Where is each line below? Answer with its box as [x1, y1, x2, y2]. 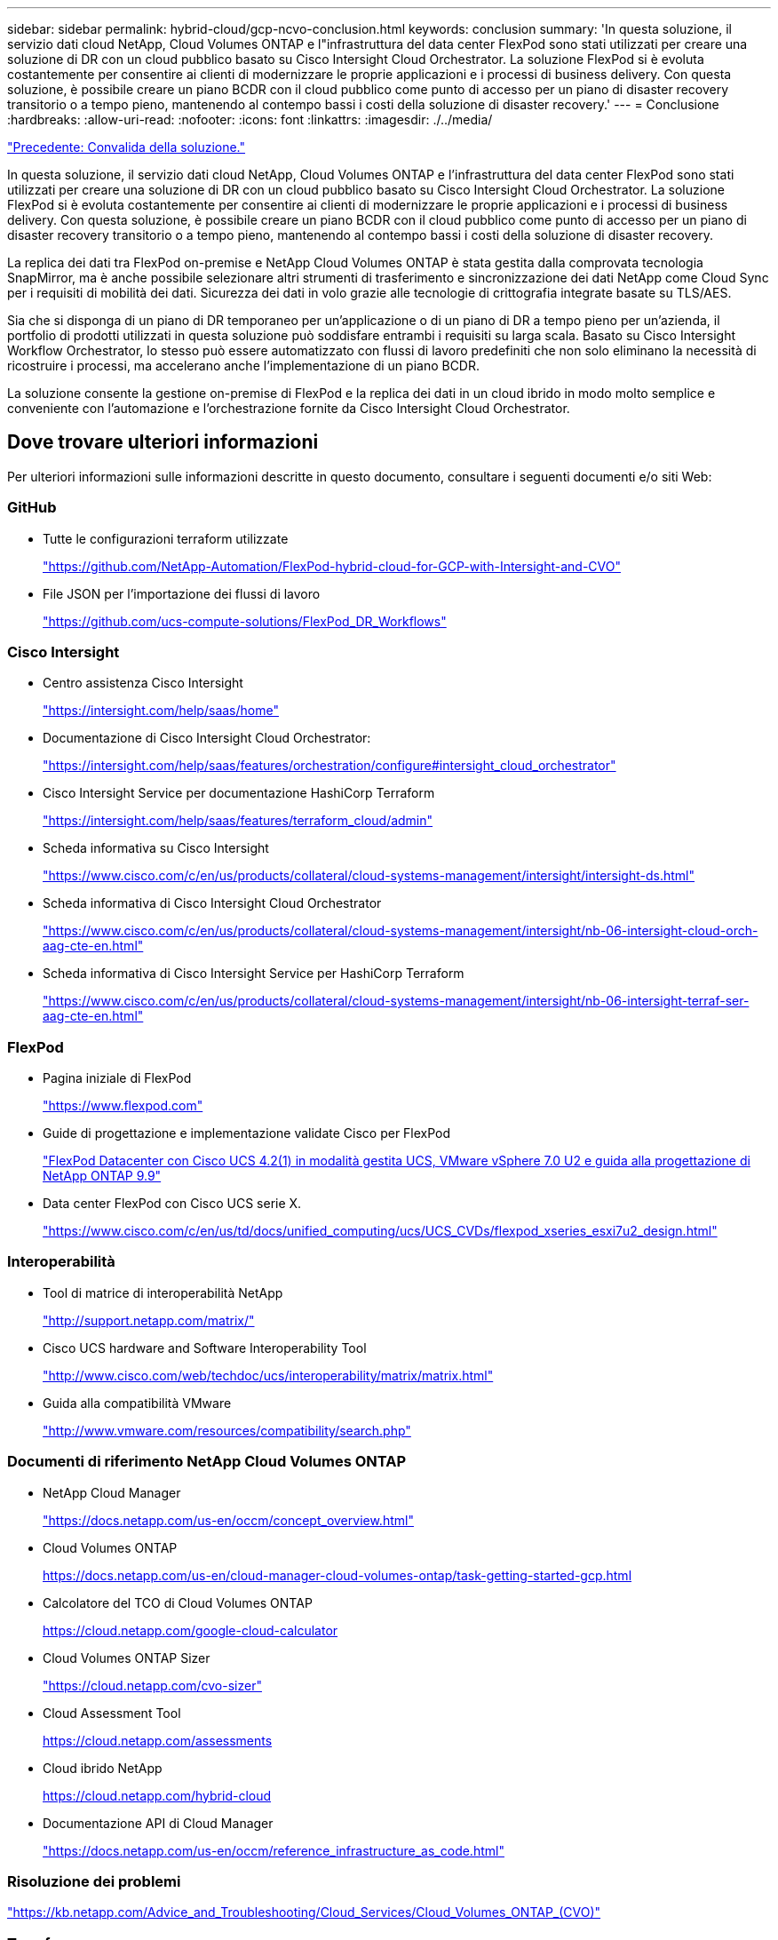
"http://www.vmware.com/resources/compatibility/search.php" [43, 1422, 411, 1438]
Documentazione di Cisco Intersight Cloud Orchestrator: [43, 730, 371, 746]
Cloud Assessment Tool [43, 1705, 181, 1721]
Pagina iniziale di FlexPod [43, 1070, 192, 1086]
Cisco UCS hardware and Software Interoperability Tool [43, 1340, 367, 1356]
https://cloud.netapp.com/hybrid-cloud [43, 1787, 272, 1803]
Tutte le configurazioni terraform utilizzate [43, 530, 289, 546]
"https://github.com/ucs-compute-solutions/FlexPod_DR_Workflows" [43, 613, 447, 629]
